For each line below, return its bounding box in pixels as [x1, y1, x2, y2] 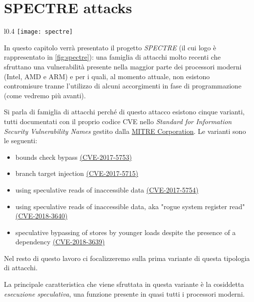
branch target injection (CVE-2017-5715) [15, 168, 138, 178]
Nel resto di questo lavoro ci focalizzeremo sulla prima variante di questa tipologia [4, 253, 250, 263]
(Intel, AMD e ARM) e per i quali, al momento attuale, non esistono [4, 71, 210, 81]
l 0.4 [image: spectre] [4, 26, 73, 36]
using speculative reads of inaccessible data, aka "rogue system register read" [15, 201, 245, 211]
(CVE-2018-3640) [15, 211, 68, 221]
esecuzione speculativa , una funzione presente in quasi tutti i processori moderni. [4, 288, 245, 299]
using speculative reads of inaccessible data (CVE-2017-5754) [15, 184, 199, 194]
